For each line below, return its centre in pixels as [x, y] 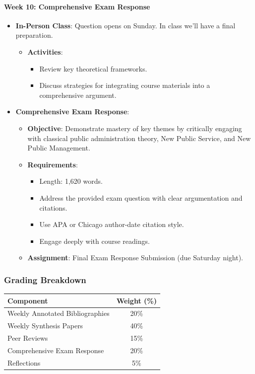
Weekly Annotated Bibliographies [59, 313]
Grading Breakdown [45, 279]
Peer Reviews [28, 338]
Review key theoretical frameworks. [93, 68]
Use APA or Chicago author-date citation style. [112, 224]
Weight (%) [136, 300]
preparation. [34, 35]
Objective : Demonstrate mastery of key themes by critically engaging [135, 128]
